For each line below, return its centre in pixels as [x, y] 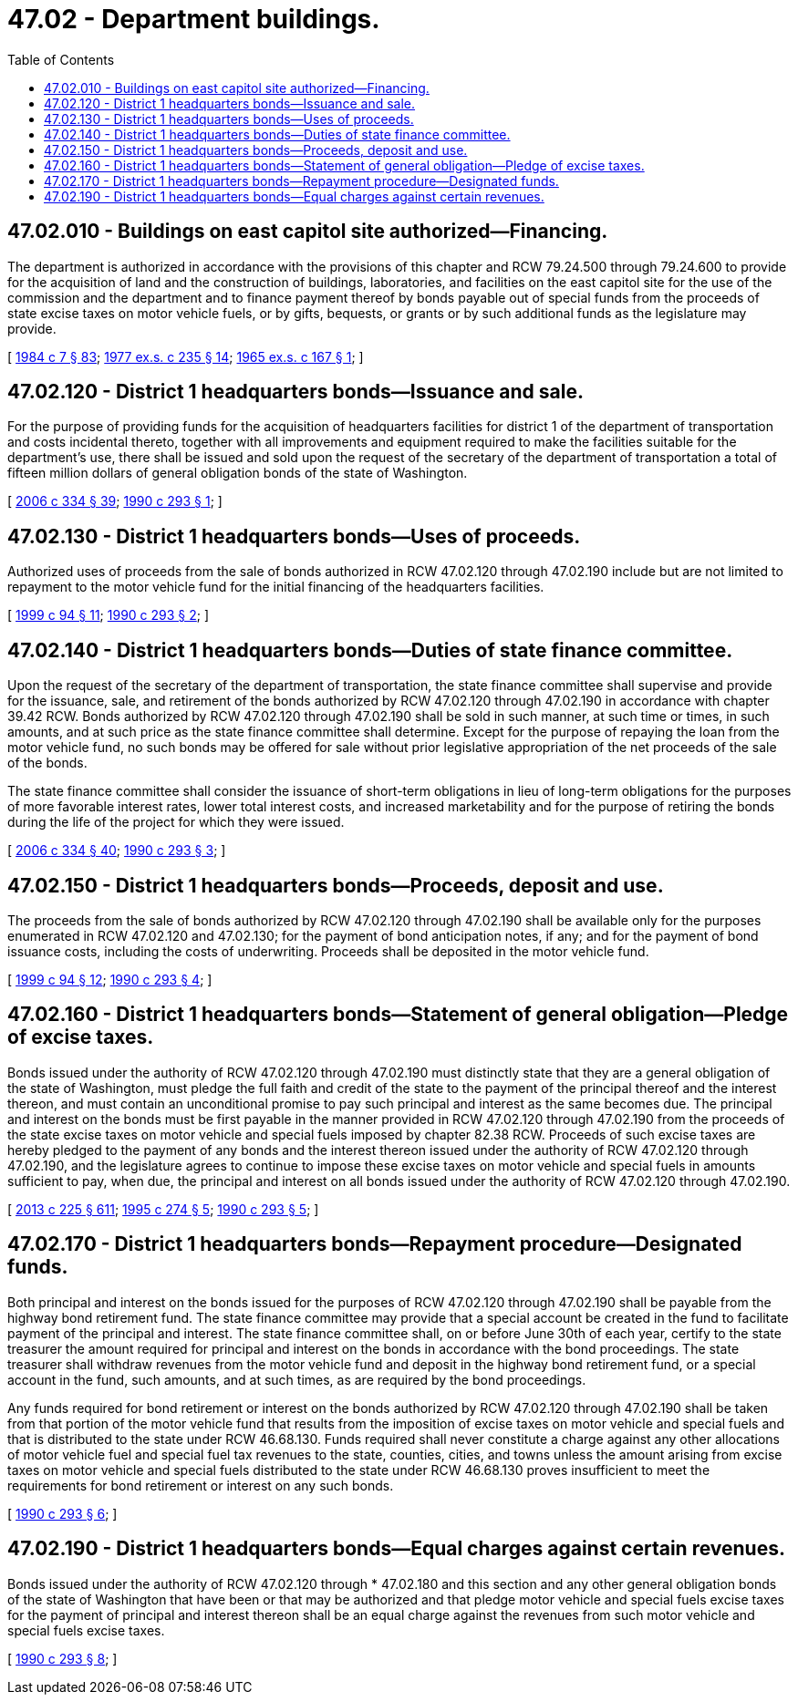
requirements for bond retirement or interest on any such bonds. [201, 1485]
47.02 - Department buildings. [194, 19]
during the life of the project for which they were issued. [176, 822]
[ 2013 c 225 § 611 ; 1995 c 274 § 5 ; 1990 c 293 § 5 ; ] [163, 1209]
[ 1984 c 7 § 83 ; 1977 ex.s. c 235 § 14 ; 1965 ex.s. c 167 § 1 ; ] [186, 356]
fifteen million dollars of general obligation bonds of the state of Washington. [238, 473]
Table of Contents [61, 59]
